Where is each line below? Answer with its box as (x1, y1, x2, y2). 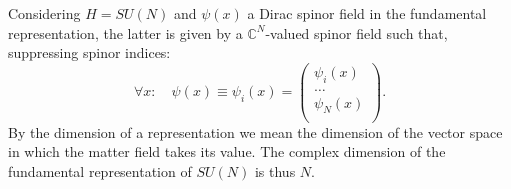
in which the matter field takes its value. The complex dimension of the (8, 141, 446, 162)
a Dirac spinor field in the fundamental (247, 3, 487, 23)
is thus (254, 160, 296, 181)
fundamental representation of (8, 160, 192, 181)
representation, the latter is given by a (8, 22, 243, 43)
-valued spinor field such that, (265, 22, 448, 43)
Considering (8, 3, 81, 23)
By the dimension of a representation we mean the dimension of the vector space (8, 121, 503, 142)
